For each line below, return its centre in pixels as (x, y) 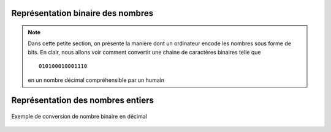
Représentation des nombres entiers (83, 101)
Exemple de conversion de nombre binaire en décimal (79, 116)
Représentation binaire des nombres (82, 13)
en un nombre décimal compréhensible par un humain (96, 80)
